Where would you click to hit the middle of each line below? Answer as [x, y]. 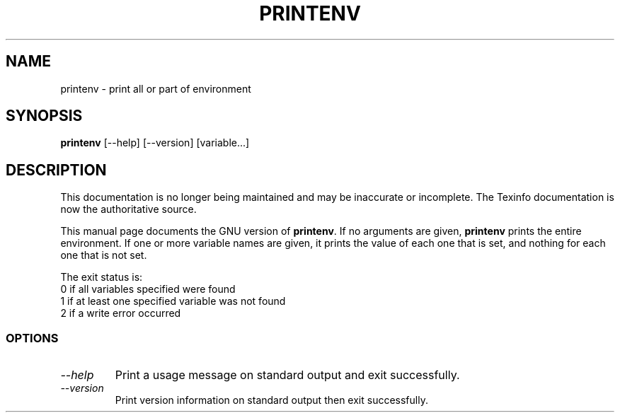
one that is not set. [104, 255]
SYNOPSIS [44, 116]
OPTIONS [32, 338]
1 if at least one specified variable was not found [173, 301]
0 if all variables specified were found [148, 289]
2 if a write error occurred [121, 313]
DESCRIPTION [56, 170]
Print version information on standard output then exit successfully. [271, 400]
